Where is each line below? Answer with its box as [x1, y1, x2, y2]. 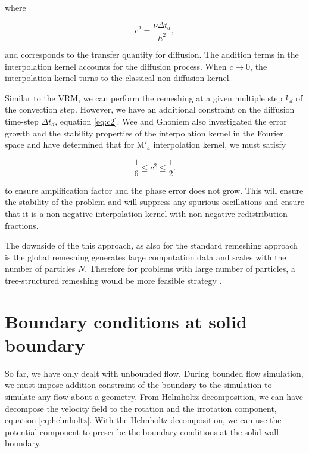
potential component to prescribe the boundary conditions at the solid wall [5, 425, 279, 438]
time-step [5, 114, 39, 127]
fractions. [5, 219, 39, 231]
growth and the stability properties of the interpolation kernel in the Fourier [5, 126, 283, 139]
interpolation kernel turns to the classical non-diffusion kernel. [5, 72, 232, 84]
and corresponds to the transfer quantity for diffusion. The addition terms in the [5, 48, 299, 60]
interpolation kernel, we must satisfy [153, 138, 286, 151]
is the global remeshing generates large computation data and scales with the [5, 250, 286, 263]
